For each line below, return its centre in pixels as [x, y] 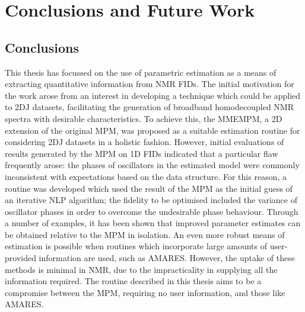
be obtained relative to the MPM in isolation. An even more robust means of [145, 234]
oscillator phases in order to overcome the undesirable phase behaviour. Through [152, 211]
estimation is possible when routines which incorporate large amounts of [136, 246]
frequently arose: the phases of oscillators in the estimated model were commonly [152, 165]
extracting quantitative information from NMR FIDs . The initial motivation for [150, 84]
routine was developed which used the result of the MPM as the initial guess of [149, 188]
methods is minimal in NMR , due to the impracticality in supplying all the [141, 269]
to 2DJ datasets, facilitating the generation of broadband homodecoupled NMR [150, 107]
